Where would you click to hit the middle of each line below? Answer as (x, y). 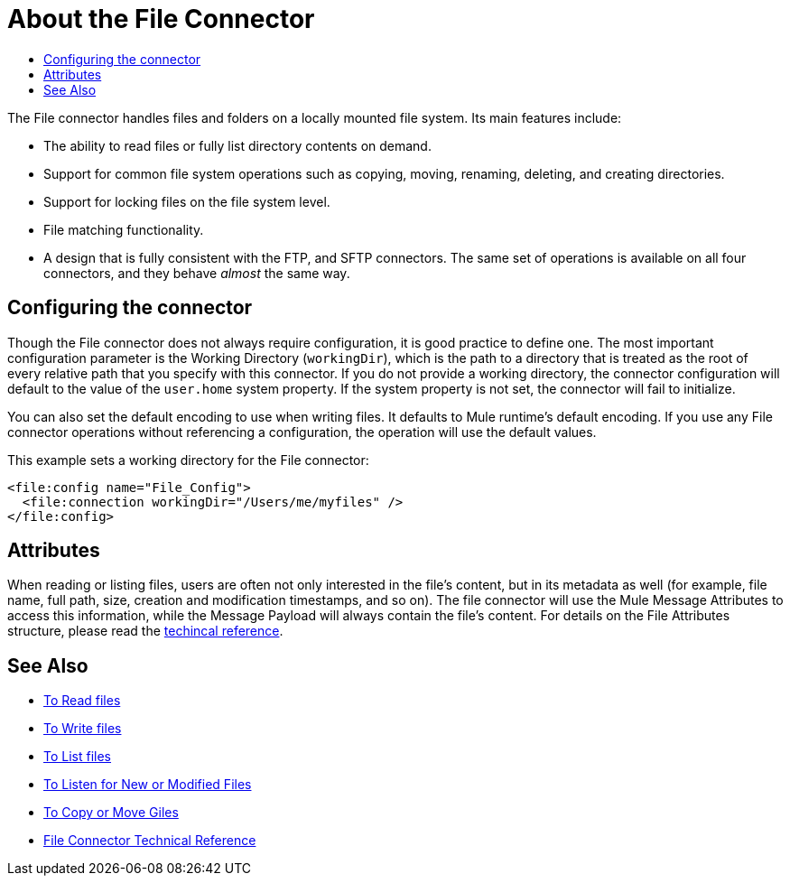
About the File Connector (161, 19)
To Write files (83, 729)
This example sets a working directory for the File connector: (188, 460)
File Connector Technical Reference (150, 841)
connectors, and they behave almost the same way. (197, 273)
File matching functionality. (124, 229)
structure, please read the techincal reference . (145, 631)
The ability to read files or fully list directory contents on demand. (237, 145)
